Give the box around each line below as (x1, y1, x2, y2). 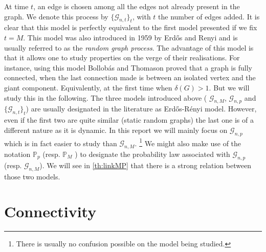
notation (4, 148, 31, 159)
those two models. (4, 171, 60, 181)
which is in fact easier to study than (4, 138, 117, 148)
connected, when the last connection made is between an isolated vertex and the (4, 72, 256, 83)
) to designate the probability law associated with (75, 148, 230, 159)
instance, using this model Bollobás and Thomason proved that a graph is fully (4, 62, 252, 73)
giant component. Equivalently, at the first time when (4, 82, 172, 93)
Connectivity (4, 201, 97, 222)
